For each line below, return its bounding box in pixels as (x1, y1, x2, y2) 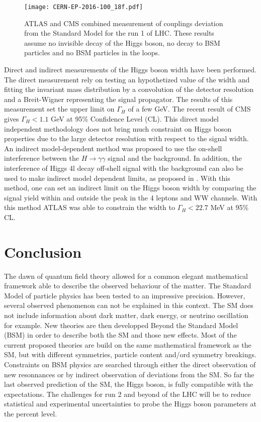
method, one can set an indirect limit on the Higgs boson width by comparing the (4, 182, 256, 193)
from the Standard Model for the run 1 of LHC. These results (24, 28, 214, 38)
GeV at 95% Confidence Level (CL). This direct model (51, 114, 219, 124)
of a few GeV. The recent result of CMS (128, 103, 251, 114)
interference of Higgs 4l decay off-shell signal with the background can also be (4, 162, 243, 173)
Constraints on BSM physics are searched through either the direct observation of (4, 359, 256, 369)
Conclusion (4, 241, 82, 262)
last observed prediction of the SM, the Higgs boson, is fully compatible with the (4, 379, 253, 389)
